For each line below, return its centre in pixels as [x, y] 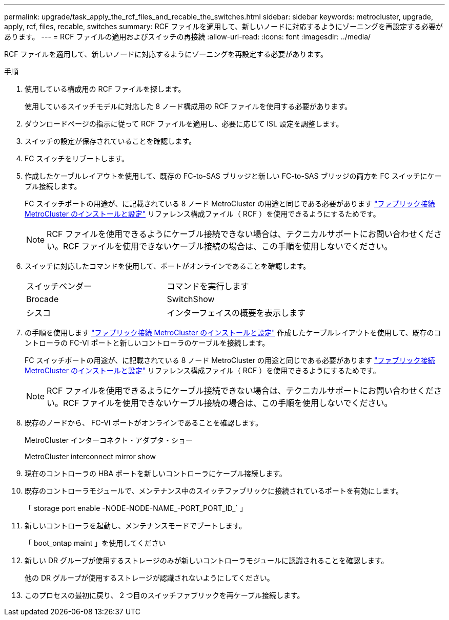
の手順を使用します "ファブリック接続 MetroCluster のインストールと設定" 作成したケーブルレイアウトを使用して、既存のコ [233, 333]
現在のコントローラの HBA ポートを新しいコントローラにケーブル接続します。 [156, 473]
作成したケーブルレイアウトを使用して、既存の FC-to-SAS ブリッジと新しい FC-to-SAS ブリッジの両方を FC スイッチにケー [233, 176]
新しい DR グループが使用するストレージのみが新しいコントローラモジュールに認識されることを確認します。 [207, 560]
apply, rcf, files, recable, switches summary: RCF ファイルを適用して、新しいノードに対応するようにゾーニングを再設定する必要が [224, 26]
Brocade [43, 299]
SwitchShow [191, 299]
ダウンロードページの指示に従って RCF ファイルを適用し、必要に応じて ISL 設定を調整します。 [184, 124]
